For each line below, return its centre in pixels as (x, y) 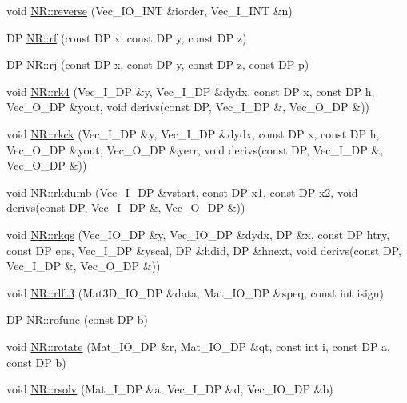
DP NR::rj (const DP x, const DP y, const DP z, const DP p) (158, 64)
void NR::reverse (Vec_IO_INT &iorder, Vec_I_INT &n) (150, 10)
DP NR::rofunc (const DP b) (77, 319)
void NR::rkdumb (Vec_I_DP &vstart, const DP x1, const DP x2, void (182, 192)
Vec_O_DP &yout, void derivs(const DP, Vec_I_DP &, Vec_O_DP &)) (188, 107)
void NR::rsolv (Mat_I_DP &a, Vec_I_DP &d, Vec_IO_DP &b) (170, 389)
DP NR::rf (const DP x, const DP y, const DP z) (127, 37)
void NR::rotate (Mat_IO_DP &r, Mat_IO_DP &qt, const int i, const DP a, (198, 346)
